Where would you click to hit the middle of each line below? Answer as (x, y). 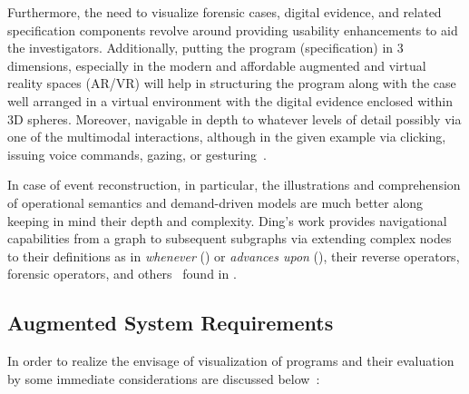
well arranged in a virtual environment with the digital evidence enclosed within (230, 100)
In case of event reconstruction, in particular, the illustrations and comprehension (234, 185)
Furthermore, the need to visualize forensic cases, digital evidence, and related (225, 12)
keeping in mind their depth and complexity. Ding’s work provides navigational (227, 220)
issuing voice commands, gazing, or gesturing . (137, 154)
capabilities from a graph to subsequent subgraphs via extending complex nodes (230, 238)
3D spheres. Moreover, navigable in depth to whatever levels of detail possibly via (234, 118)
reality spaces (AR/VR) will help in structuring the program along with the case (232, 83)
